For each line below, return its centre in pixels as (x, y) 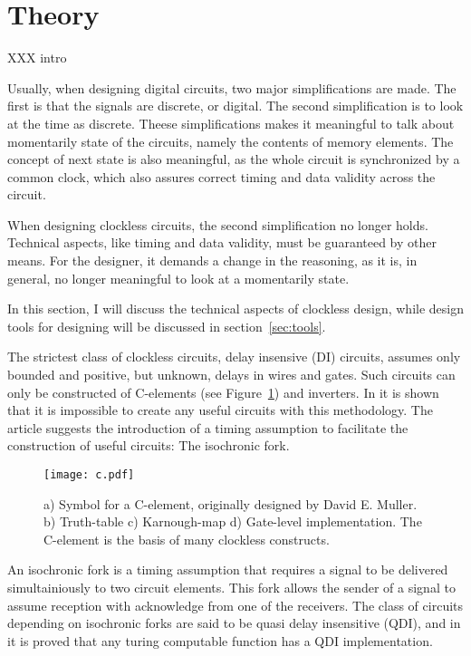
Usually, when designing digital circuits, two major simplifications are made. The (232, 87)
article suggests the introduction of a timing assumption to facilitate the (208, 427)
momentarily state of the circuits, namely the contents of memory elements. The (231, 141)
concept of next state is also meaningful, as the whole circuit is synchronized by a (234, 159)
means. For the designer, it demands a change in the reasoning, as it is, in (212, 260)
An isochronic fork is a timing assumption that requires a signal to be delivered (228, 569)
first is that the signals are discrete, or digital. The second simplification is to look (235, 106)
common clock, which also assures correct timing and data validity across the (221, 176)
